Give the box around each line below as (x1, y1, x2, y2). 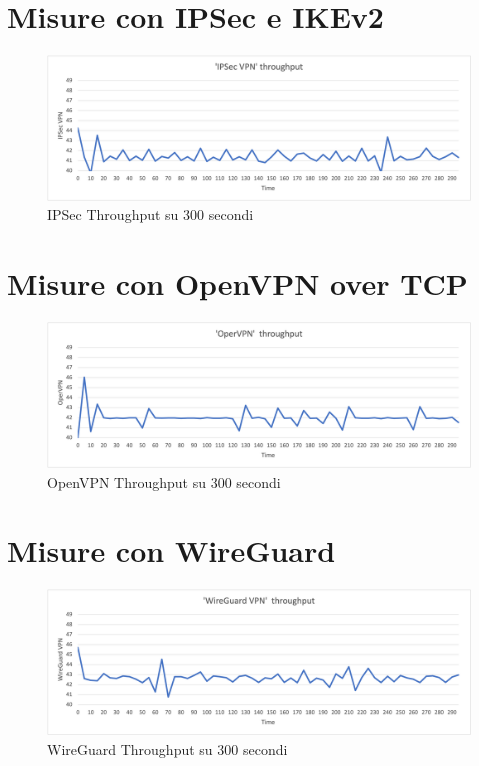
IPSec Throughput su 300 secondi (47, 204, 254, 225)
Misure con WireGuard (7, 530, 336, 571)
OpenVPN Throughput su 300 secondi (47, 471, 281, 492)
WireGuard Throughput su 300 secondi (47, 738, 288, 759)
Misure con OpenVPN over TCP (7, 263, 468, 304)
